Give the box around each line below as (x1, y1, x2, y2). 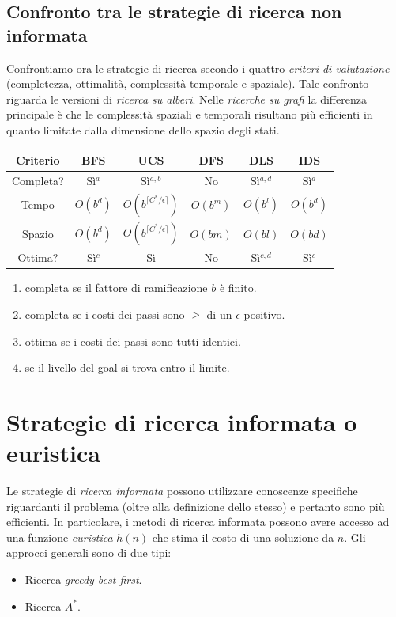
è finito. (219, 279, 257, 296)
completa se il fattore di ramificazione (25, 279, 208, 296)
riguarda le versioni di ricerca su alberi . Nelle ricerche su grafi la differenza (6, 90, 367, 107)
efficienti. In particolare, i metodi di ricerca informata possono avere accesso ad (6, 513, 390, 530)
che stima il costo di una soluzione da (152, 528, 334, 545)
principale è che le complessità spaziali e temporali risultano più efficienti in (6, 106, 373, 123)
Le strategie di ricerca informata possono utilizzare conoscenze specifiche (6, 483, 358, 499)
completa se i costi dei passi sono (25, 305, 185, 322)
